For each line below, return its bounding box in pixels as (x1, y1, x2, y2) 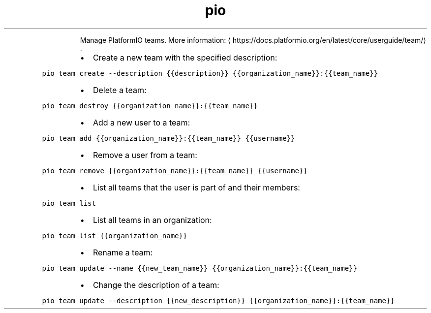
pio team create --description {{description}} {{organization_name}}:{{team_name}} (42, 69, 378, 77)
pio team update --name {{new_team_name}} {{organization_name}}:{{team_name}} (42, 264, 357, 272)
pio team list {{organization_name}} (42, 231, 187, 240)
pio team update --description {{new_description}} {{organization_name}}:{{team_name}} (42, 296, 395, 305)
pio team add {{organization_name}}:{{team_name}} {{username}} (42, 134, 295, 142)
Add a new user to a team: (92, 117, 190, 127)
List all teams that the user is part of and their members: (92, 182, 300, 192)
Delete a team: (92, 85, 147, 95)
